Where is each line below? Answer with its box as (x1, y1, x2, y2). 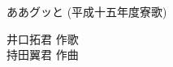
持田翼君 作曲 (6, 46, 79, 63)
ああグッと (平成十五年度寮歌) (6, 3, 167, 19)
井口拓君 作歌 (6, 30, 79, 47)
